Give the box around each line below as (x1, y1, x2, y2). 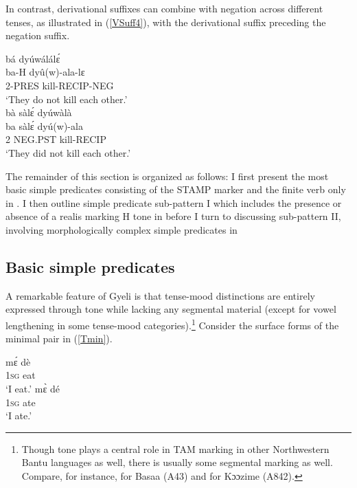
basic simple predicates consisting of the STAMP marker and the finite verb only (5, 182, 346, 197)
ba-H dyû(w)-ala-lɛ (5, 65, 85, 79)
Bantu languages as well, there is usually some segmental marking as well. (21, 455, 333, 469)
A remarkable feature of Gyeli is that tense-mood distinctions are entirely (5, 288, 315, 302)
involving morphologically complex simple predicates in (5, 222, 238, 236)
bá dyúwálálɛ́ (5, 51, 60, 65)
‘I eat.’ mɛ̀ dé (5, 381, 60, 395)
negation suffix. (5, 28, 70, 43)
